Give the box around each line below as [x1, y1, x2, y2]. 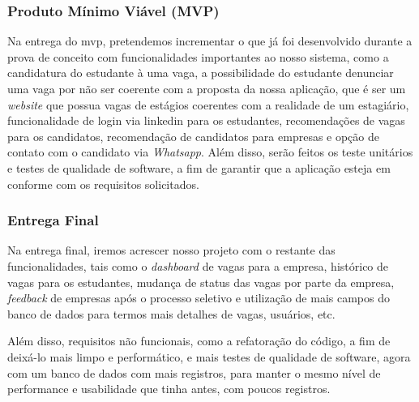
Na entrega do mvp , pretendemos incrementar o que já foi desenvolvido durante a [7, 32, 413, 49]
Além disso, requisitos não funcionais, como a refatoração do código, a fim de [7, 332, 391, 349]
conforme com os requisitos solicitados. [7, 175, 199, 192]
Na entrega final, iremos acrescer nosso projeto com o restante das [7, 242, 336, 259]
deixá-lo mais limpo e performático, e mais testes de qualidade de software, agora [7, 348, 411, 365]
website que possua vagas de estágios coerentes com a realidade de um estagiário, [7, 96, 409, 113]
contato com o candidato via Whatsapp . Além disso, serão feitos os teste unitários [7, 143, 413, 160]
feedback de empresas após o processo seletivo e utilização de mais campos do [7, 289, 390, 306]
